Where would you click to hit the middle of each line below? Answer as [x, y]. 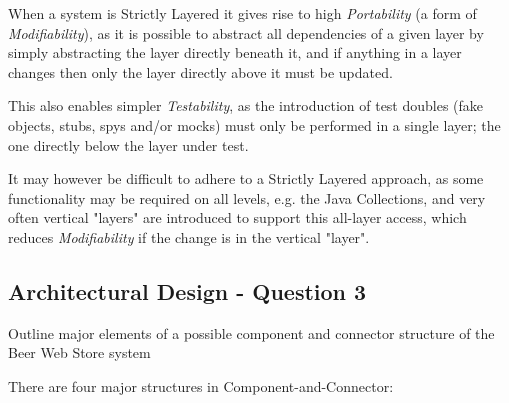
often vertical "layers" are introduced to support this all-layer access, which [237, 217]
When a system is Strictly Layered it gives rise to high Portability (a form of [242, 13]
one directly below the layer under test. [128, 144]
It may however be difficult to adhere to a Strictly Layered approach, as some [246, 178]
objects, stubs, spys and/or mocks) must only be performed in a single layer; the [254, 124]
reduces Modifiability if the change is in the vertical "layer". [189, 236]
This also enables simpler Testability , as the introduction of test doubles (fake [246, 105]
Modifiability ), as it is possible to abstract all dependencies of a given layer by [246, 32]
